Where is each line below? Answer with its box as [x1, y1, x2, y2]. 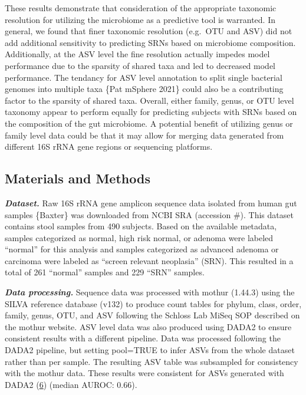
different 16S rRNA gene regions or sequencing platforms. [5, 140, 213, 153]
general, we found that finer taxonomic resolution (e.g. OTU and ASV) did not [5, 25, 292, 37]
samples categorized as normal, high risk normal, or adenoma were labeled [5, 231, 274, 243]
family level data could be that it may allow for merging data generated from [5, 129, 284, 141]
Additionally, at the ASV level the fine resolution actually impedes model [5, 48, 270, 60]
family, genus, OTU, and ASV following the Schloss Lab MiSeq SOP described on [5, 309, 300, 321]
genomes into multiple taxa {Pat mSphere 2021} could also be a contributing [5, 83, 284, 95]
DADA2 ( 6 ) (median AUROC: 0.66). [5, 378, 137, 390]
